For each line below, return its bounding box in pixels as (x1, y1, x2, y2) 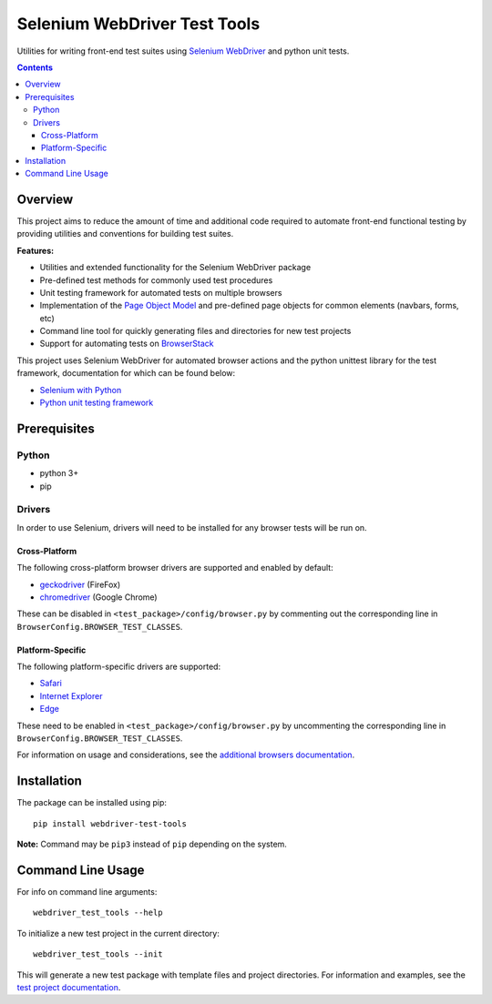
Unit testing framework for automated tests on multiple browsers (39, 287, 282, 298)
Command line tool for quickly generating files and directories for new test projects (39, 326, 352, 337)
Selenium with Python (39, 384, 122, 395)
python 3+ (39, 468, 79, 479)
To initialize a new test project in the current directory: (16, 928, 220, 938)
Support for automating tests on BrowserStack (39, 338, 214, 350)
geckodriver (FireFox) (39, 579, 121, 590)
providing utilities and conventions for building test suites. (16, 228, 234, 239)
